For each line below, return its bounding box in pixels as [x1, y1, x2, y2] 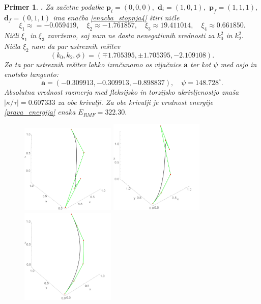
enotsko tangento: [4, 69, 59, 79]
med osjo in [220, 59, 257, 69]
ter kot [190, 59, 211, 69]
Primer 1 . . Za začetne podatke [4, 2, 104, 12]
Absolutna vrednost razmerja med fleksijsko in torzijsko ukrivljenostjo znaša [4, 86, 239, 97]
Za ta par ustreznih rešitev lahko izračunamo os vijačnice [4, 59, 182, 69]
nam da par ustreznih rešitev [31, 40, 120, 51]
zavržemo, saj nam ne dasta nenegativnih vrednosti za [47, 30, 215, 41]
